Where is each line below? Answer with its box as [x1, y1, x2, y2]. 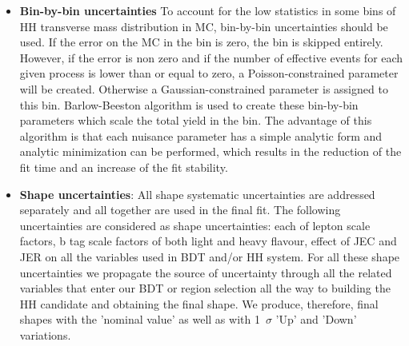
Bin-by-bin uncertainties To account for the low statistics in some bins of [19, 2, 396, 18]
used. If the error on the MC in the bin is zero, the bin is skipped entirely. [19, 34, 383, 50]
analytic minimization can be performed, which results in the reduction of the [19, 143, 402, 160]
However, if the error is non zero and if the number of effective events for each [19, 49, 403, 66]
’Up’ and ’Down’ [275, 311, 357, 328]
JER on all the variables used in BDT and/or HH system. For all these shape [19, 248, 400, 264]
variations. [19, 326, 71, 343]
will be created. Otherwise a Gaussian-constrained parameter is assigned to [19, 80, 388, 97]
